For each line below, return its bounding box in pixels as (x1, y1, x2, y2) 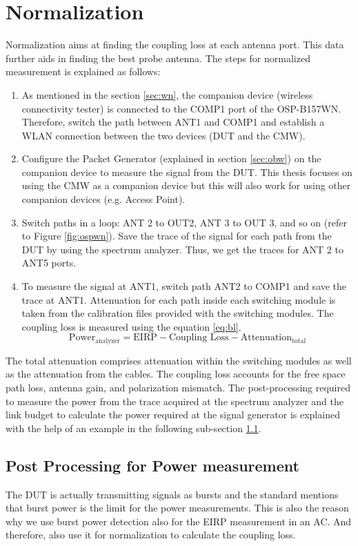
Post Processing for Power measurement (6, 454, 299, 476)
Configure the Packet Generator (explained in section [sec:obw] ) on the (21, 151, 321, 166)
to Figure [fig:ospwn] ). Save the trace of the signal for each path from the (21, 228, 332, 243)
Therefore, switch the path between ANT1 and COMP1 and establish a (21, 115, 325, 129)
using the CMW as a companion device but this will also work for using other (21, 178, 351, 193)
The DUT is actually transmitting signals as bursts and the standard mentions (6, 487, 339, 501)
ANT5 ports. (21, 255, 77, 270)
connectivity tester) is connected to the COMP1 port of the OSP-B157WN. (21, 101, 341, 115)
